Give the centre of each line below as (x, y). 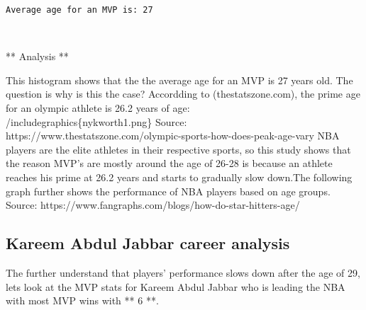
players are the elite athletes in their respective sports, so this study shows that (178, 149)
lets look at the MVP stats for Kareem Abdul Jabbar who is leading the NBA (176, 286)
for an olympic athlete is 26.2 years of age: (98, 108)
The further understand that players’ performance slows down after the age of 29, (183, 272)
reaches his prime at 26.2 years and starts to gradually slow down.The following (179, 177)
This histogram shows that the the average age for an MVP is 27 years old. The (179, 80)
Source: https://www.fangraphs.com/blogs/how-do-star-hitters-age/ (153, 205)
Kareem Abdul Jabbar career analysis (148, 243)
